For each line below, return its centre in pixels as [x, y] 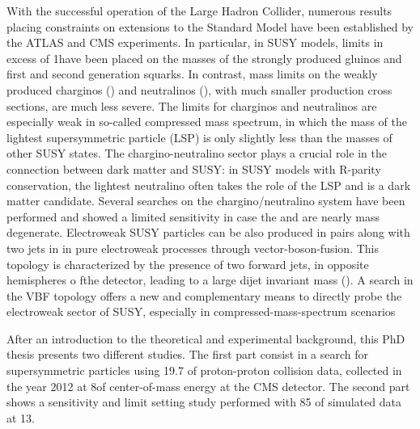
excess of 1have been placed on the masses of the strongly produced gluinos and [204, 58]
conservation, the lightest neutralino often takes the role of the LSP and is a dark [209, 185]
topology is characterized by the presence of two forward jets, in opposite [188, 264]
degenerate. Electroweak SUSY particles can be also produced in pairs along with [208, 232]
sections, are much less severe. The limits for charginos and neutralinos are [192, 105]
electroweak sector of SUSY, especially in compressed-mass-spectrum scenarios [201, 311]
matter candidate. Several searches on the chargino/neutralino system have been [206, 201]
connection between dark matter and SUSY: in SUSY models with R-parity [194, 168]
